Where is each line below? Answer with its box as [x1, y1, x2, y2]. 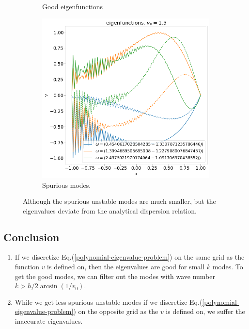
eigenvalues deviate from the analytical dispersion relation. [23, 205, 197, 215]
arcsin [40, 283, 58, 290]
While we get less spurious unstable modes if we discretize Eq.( [15, 296, 202, 307]
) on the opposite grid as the [73, 306, 158, 316]
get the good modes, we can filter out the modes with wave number [15, 271, 215, 281]
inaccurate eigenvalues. [15, 316, 83, 326]
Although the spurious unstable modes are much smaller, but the [23, 196, 216, 206]
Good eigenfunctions [42, 1, 103, 11]
